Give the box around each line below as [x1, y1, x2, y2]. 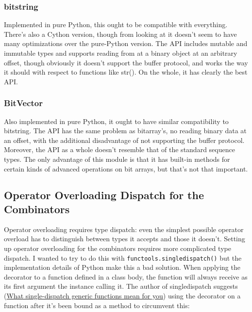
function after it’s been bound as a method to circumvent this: [4, 300, 190, 310]
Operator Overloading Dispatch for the [4, 187, 204, 202]
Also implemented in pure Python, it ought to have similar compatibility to [4, 116, 229, 126]
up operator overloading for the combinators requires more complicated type [4, 243, 231, 253]
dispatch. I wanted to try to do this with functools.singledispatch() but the [4, 252, 242, 263]
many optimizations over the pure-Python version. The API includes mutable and [4, 38, 248, 48]
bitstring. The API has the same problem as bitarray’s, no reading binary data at [4, 125, 247, 136]
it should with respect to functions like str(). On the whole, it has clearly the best [4, 67, 248, 77]
